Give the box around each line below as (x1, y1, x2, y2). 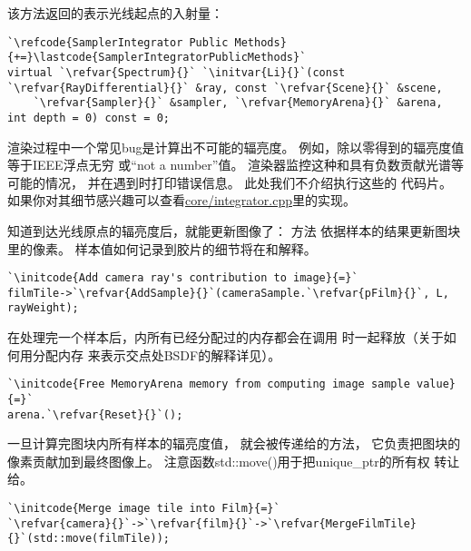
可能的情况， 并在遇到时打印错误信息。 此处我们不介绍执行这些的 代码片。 (7, 172, 452, 192)
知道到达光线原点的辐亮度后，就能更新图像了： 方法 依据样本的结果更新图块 (7, 221, 461, 240)
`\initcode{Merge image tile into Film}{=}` (7, 502, 280, 515)
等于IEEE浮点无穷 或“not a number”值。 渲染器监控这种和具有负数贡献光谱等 (7, 155, 465, 174)
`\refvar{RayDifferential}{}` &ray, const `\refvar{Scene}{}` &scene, (7, 81, 443, 94)
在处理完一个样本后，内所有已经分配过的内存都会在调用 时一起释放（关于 (7, 328, 444, 347)
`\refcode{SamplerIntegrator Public (7, 35, 229, 49)
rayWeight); (7, 301, 79, 315)
